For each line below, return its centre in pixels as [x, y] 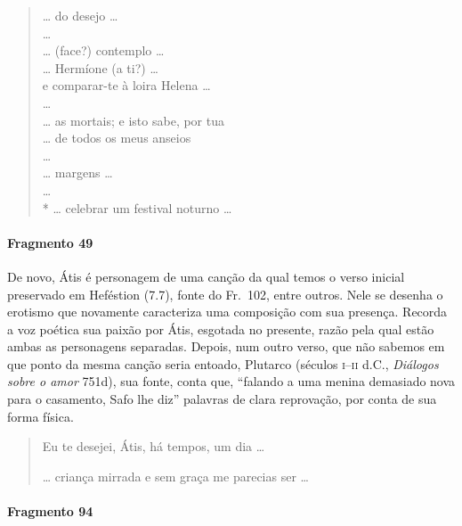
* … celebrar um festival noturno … [137, 207]
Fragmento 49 [50, 242]
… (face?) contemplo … [103, 50]
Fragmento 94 [50, 511]
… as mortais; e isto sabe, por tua [133, 120]
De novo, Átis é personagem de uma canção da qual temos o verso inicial [206, 276]
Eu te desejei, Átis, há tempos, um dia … [154, 446]
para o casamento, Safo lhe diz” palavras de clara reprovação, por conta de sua [222, 399]
